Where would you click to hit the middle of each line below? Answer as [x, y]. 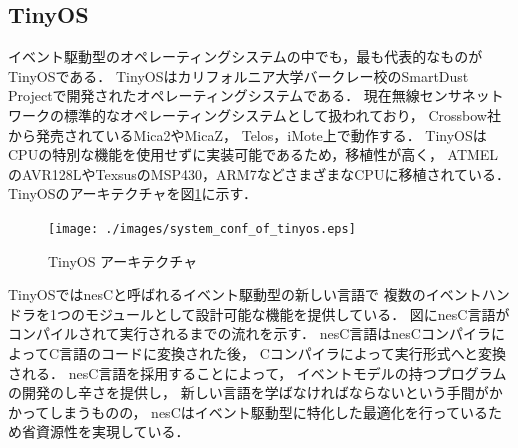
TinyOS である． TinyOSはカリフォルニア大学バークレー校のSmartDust [238, 75]
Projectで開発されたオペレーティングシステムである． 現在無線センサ [235, 95]
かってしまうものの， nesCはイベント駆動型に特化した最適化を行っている [248, 411]
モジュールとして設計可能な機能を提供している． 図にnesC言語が [297, 313]
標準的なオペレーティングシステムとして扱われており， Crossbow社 [282, 114]
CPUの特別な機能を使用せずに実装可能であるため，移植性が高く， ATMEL [253, 154]
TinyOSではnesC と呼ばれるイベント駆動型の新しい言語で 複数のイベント [245, 294]
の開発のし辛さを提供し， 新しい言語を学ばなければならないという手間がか [255, 392]
